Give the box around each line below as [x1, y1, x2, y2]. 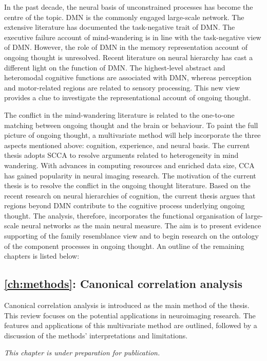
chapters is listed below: [4, 250, 80, 261]
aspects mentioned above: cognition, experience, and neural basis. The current [4, 139, 250, 150]
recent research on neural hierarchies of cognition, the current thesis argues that [4, 190, 256, 201]
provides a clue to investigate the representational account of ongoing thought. [4, 92, 251, 103]
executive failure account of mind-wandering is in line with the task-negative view [4, 31, 261, 42]
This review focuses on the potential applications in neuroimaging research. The [4, 310, 256, 320]
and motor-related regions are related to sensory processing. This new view [4, 82, 240, 93]
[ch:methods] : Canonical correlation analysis [4, 276, 242, 292]
